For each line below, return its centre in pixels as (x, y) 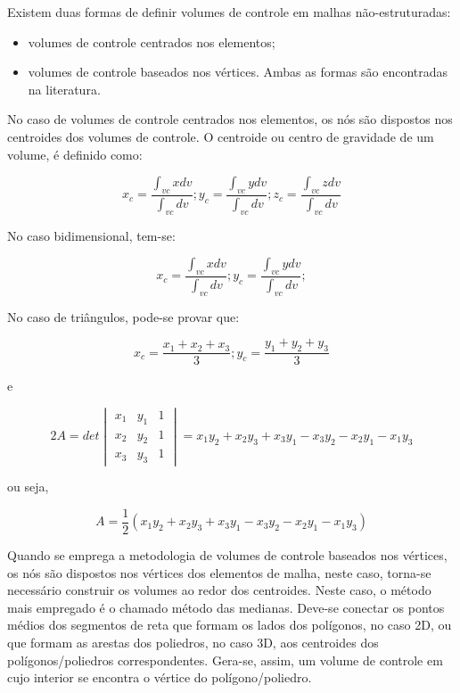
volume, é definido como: (75, 154)
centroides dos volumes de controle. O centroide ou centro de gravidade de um (221, 136)
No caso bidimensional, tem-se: (91, 235)
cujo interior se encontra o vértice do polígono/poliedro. (160, 677)
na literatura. (64, 89)
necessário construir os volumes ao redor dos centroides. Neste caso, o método (219, 590)
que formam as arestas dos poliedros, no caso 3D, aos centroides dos (193, 642)
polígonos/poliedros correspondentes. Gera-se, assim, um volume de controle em (225, 660)
